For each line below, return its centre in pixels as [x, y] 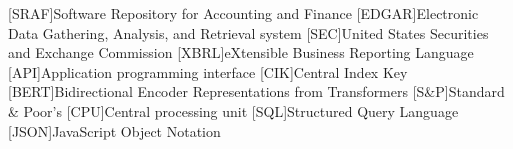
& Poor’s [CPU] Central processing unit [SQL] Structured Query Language [233, 110]
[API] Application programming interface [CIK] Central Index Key [208, 71]
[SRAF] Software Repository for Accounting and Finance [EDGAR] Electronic [243, 13]
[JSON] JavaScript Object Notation [114, 130]
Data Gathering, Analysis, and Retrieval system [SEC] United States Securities [248, 32]
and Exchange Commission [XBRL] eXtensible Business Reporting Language [241, 52]
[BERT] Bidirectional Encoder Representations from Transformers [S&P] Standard [256, 91]
